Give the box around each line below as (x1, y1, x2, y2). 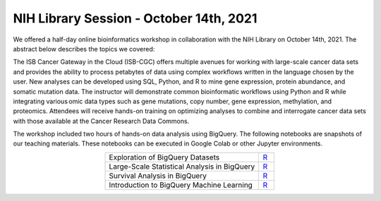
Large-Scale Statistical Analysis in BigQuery (109, 162, 255, 171)
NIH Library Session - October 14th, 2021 (13, 11, 258, 26)
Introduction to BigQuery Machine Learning (109, 180, 253, 190)
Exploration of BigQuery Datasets (109, 152, 220, 162)
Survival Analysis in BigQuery (109, 171, 207, 181)
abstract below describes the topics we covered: (13, 44, 155, 53)
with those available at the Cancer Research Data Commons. (13, 117, 190, 125)
